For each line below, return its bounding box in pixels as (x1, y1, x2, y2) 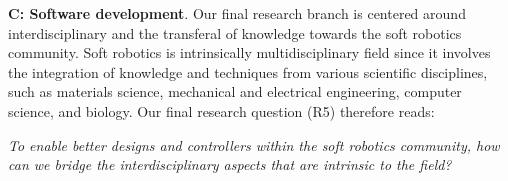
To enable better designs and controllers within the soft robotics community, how (8, 134, 500, 155)
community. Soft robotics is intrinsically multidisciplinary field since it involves (8, 42, 491, 63)
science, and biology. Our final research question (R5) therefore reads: (8, 100, 435, 121)
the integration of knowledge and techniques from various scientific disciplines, (8, 61, 488, 82)
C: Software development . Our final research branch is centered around (8, 3, 466, 23)
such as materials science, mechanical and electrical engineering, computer (8, 81, 462, 102)
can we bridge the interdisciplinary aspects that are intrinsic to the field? (8, 154, 452, 175)
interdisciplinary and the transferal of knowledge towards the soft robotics (8, 22, 462, 43)
